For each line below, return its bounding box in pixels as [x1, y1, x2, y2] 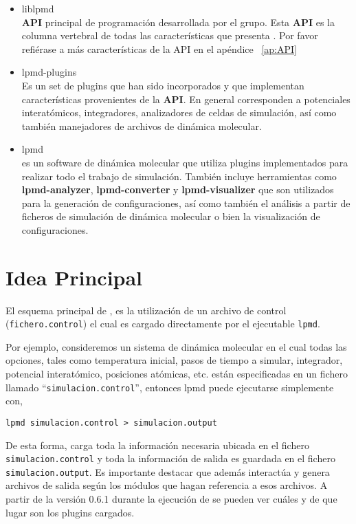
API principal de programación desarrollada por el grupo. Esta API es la [21, 14, 335, 29]
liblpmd [21, 1, 54, 15]
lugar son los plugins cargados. [5, 505, 135, 519]
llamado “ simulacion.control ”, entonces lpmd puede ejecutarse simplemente [5, 380, 334, 394]
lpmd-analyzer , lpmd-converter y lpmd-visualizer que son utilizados [21, 182, 334, 197]
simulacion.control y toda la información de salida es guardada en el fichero [5, 451, 335, 466]
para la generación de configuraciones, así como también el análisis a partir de [21, 195, 351, 210]
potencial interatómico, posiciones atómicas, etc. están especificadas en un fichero [5, 367, 348, 381]
